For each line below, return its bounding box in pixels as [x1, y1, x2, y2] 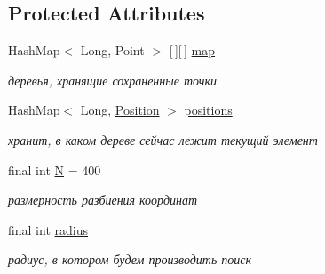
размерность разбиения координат [8, 190, 198, 209]
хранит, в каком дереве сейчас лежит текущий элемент [8, 130, 318, 149]
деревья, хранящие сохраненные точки [8, 70, 217, 89]
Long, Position [80, 101, 160, 119]
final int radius [8, 220, 88, 238]
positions [184, 101, 233, 119]
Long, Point [80, 41, 145, 60]
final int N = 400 [8, 160, 101, 179]
